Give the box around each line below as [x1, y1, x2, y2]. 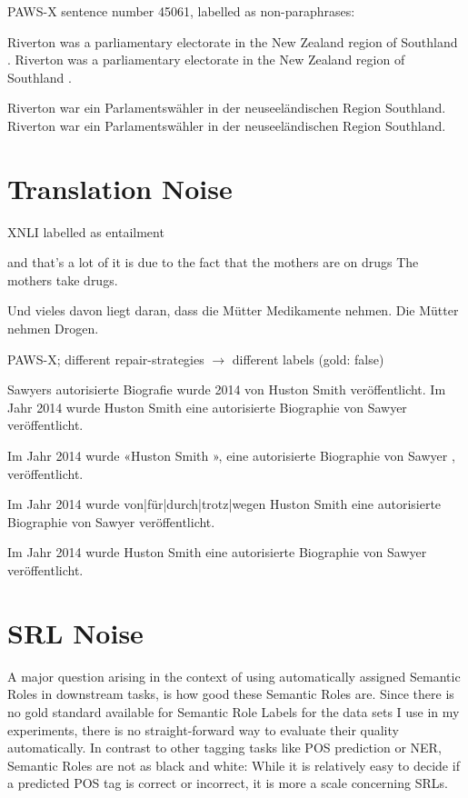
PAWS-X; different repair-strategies [7, 349, 204, 368]
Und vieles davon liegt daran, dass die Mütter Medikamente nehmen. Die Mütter [7, 301, 459, 320]
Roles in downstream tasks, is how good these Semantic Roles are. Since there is [7, 684, 454, 703]
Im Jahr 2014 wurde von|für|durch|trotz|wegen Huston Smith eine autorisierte [7, 494, 442, 514]
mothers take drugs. [7, 270, 118, 289]
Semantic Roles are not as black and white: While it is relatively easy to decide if [7, 755, 460, 774]
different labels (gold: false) [232, 349, 384, 368]
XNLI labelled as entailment [7, 222, 164, 241]
